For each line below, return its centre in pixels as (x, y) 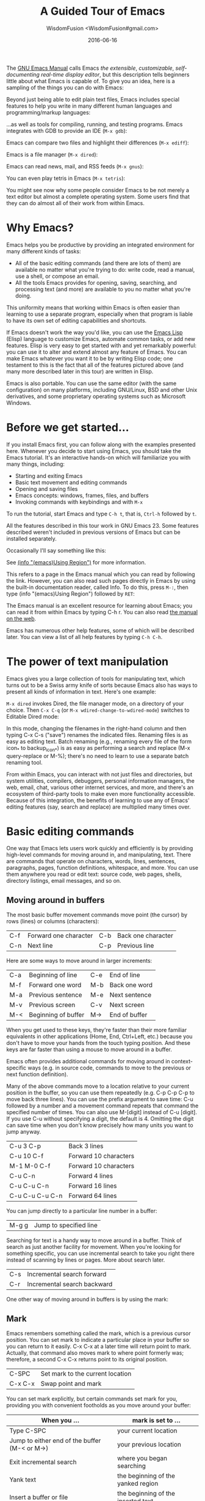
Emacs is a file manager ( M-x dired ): (52, 154)
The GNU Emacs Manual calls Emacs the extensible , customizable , (90, 68)
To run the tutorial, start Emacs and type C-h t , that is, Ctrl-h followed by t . (102, 514)
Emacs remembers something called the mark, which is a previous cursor (99, 1333)
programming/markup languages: (49, 112)
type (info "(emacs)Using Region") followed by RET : (71, 593)
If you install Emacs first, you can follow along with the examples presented (101, 444)
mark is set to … (156, 1420)
